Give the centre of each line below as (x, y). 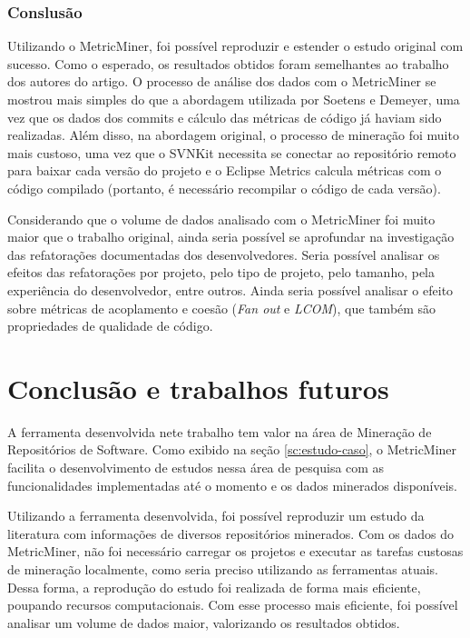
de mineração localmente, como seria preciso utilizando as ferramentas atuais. (223, 569)
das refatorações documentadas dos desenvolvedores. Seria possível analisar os (224, 254)
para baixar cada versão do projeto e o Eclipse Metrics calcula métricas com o (225, 170)
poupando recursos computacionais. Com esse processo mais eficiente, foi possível (233, 605)
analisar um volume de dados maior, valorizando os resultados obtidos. (204, 622)
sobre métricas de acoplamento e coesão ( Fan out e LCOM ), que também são (222, 308)
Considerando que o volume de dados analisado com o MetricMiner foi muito (221, 219)
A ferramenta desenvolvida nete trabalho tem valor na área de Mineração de (220, 431)
